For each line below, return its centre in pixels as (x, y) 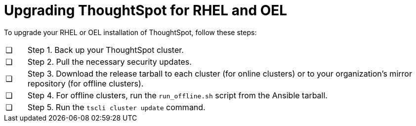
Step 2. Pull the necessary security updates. (109, 62)
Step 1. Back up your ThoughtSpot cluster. (105, 50)
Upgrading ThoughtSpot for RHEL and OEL (146, 10)
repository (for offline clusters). (85, 83)
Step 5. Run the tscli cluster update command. (116, 107)
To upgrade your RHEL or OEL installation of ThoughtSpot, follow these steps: (130, 32)
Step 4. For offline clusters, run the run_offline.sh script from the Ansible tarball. (177, 95)
